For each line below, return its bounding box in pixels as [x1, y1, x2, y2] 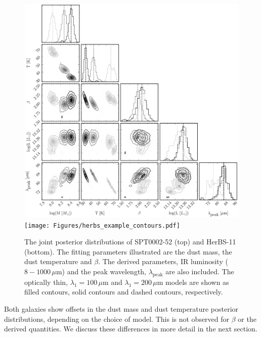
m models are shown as [157, 276, 229, 287]
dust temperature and [24, 256, 92, 267]
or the [238, 313, 256, 324]
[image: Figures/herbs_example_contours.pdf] [24, 222, 180, 229]
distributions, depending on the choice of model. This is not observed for [4, 313, 230, 324]
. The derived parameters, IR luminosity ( [98, 256, 228, 267]
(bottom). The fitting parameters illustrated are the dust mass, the [24, 246, 232, 257]
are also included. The [165, 266, 234, 276]
